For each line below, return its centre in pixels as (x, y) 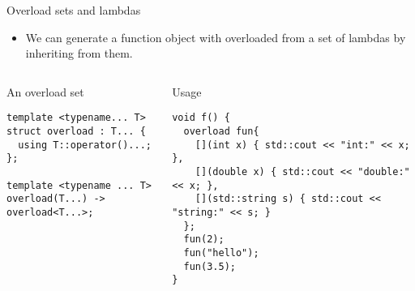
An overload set (45, 91)
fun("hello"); (221, 252)
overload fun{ (221, 132)
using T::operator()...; (85, 145)
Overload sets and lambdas (74, 10)
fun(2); (204, 240)
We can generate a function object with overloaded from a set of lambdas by (216, 37)
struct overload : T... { (76, 132)
